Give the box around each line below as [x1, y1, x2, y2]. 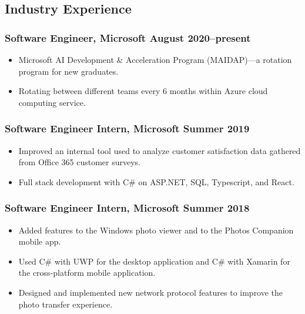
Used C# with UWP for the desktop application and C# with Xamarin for [18, 255, 290, 267]
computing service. [18, 96, 86, 108]
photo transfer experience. [18, 298, 113, 310]
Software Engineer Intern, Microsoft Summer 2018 [5, 201, 250, 215]
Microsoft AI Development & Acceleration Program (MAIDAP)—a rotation [18, 54, 292, 65]
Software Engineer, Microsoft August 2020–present [5, 30, 251, 45]
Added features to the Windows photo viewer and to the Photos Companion [18, 223, 294, 236]
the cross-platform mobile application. [18, 266, 156, 279]
